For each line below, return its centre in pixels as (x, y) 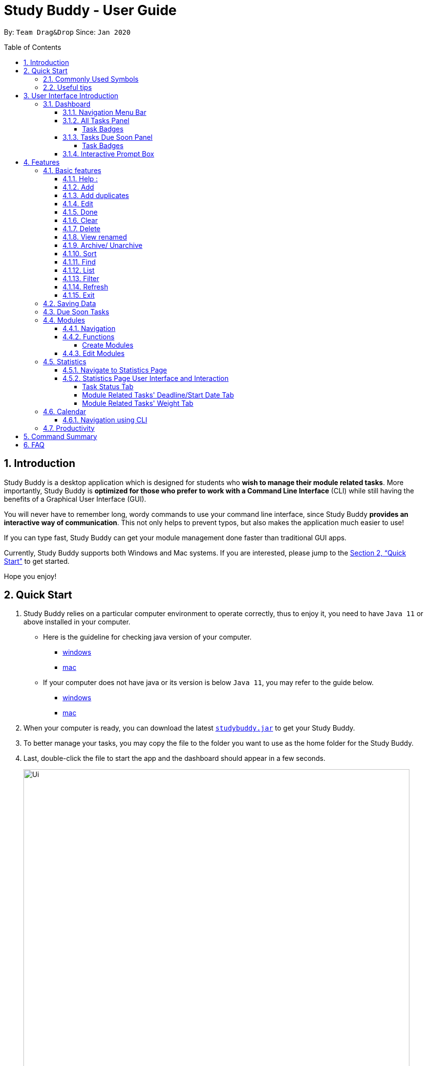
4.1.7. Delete (82, 228)
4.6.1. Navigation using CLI (105, 420)
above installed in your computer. (77, 622)
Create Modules (108, 345)
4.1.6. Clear (80, 220)
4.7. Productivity (69, 428)
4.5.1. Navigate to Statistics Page (115, 370)
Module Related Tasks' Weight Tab (138, 403)
